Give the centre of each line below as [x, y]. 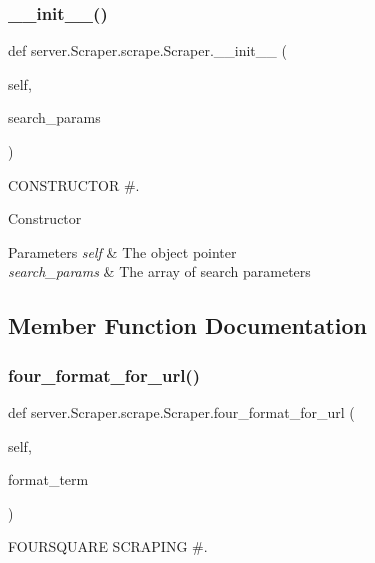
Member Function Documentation [188, 325]
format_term [48, 479]
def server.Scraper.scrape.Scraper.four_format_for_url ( [181, 411]
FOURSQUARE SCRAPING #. [108, 546]
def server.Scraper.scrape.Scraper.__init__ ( [147, 50]
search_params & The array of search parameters [159, 271]
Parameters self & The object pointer [122, 251]
